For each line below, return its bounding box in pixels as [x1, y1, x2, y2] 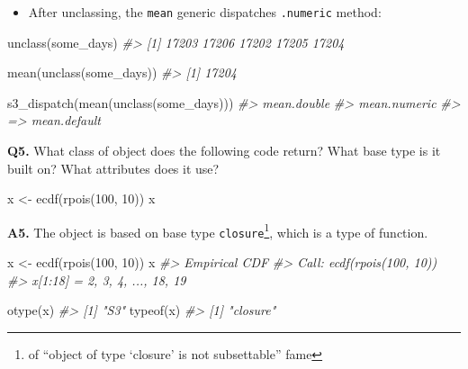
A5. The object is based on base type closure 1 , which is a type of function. [7, 220, 428, 241]
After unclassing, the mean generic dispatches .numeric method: [28, 3, 382, 21]
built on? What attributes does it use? [7, 158, 220, 177]
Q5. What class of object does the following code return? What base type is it [7, 141, 441, 160]
